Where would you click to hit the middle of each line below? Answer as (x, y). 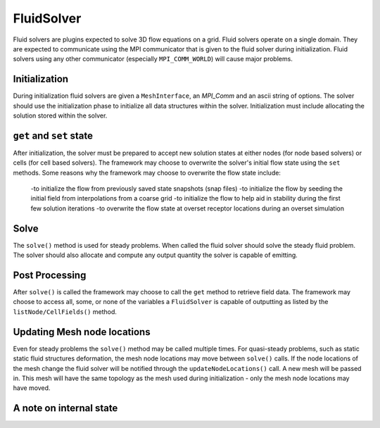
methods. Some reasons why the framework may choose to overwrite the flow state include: (147, 172)
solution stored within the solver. (60, 115)
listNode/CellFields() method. (65, 311)
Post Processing (50, 275)
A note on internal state (65, 408)
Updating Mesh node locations (82, 332)
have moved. (32, 388)
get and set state (53, 136)
